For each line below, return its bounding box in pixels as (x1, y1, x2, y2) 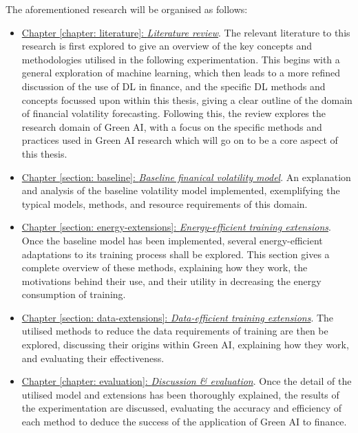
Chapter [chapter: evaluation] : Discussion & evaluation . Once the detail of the (21, 374, 352, 388)
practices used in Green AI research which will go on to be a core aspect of (21, 133, 338, 147)
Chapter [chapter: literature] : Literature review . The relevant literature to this (21, 25, 350, 39)
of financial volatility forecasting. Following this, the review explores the (21, 106, 326, 120)
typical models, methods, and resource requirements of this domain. (21, 196, 308, 211)
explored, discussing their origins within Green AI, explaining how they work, (21, 337, 349, 352)
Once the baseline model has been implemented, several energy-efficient (21, 233, 323, 247)
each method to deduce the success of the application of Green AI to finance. (21, 414, 347, 429)
